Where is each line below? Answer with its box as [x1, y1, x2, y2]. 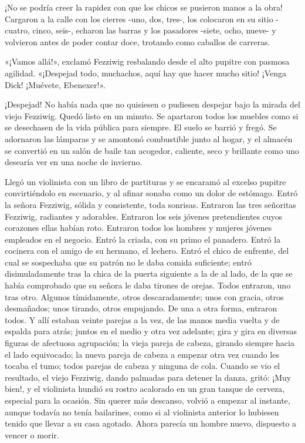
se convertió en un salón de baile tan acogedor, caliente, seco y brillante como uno [5, 144, 299, 156]
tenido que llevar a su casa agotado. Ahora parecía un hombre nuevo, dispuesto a [5, 417, 297, 429]
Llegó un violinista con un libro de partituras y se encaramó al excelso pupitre [5, 175, 286, 187]
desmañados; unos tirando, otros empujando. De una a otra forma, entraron [5, 302, 277, 314]
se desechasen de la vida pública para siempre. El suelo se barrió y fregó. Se [5, 121, 277, 133]
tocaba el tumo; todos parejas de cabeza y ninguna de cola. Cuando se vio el [5, 360, 280, 372]
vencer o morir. [5, 428, 59, 441]
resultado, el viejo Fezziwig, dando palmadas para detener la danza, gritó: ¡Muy [5, 371, 292, 383]
